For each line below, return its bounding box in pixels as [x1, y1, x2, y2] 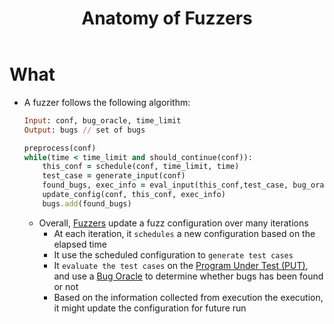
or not [53, 280, 79, 292]
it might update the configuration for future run [53, 302, 247, 314]
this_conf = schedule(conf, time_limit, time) [42, 162, 240, 172]
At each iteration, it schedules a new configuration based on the [53, 227, 316, 239]
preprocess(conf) [23, 143, 97, 153]
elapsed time [53, 238, 107, 250]
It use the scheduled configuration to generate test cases [53, 248, 294, 261]
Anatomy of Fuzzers [81, 7, 253, 30]
